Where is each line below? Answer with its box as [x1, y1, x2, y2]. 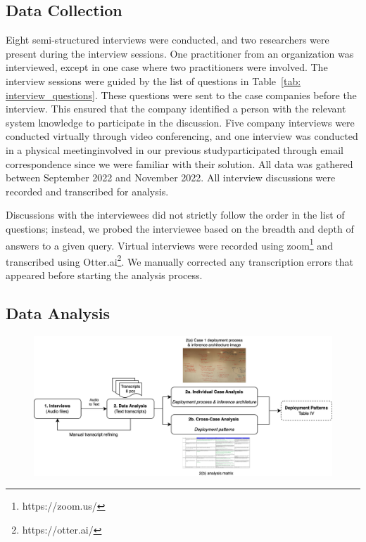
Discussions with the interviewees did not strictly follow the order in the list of [6, 207, 345, 222]
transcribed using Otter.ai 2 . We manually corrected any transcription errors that [6, 252, 353, 269]
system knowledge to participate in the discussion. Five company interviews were [6, 115, 355, 129]
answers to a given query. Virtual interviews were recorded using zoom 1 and [6, 235, 333, 252]
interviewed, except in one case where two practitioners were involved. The [6, 60, 328, 75]
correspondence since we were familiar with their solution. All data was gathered [6, 156, 353, 171]
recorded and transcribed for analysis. [6, 183, 169, 198]
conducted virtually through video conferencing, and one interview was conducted [6, 129, 358, 143]
